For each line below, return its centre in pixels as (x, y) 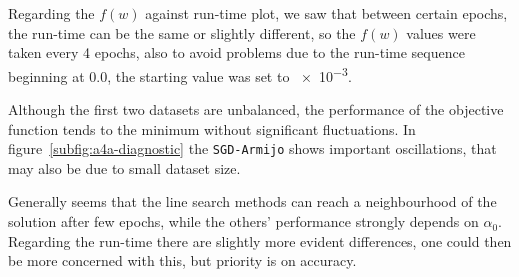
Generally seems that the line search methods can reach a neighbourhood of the (252, 201)
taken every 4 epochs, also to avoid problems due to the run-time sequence (236, 52)
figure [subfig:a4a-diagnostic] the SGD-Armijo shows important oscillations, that (252, 148)
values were (441, 32)
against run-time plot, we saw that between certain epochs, (326, 13)
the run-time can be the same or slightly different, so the (182, 32)
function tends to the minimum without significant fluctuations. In (212, 128)
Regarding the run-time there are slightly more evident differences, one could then (260, 240)
